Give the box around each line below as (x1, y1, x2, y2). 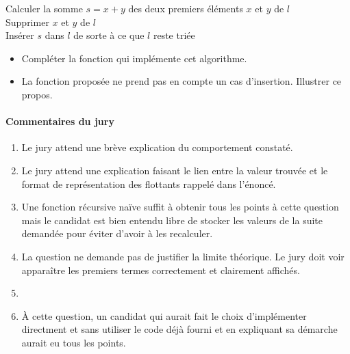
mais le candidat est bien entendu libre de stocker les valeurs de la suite (21, 213, 323, 227)
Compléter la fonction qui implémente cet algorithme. (21, 51, 247, 65)
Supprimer (5, 14, 49, 29)
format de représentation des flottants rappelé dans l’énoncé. (21, 176, 276, 191)
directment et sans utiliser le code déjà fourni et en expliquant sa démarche (21, 322, 338, 336)
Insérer (5, 28, 34, 42)
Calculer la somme (5, 1, 83, 15)
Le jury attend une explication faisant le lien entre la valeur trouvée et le (21, 163, 328, 177)
